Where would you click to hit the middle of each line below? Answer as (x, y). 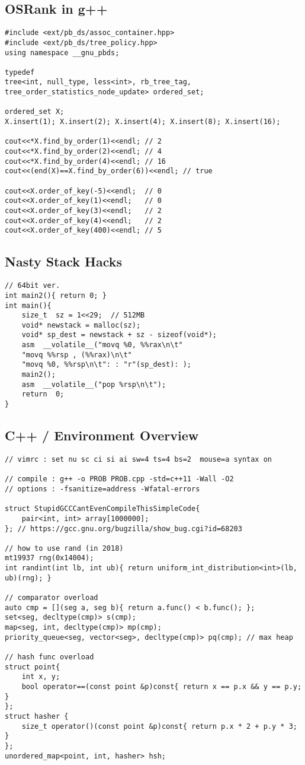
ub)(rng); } (28, 578)
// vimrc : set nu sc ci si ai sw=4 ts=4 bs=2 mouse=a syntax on (139, 459)
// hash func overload (49, 657)
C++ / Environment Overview (102, 435)
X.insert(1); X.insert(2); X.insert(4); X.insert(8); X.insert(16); (143, 122)
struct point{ (33, 667)
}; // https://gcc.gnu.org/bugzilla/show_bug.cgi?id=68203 (123, 528)
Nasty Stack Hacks (64, 261)
